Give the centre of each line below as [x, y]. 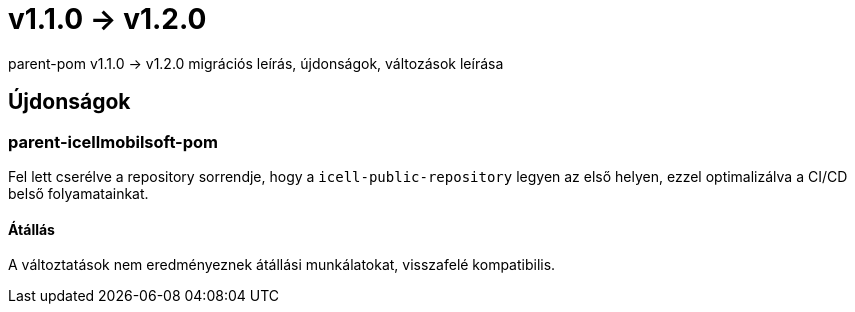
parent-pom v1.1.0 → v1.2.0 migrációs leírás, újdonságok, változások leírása [256, 63]
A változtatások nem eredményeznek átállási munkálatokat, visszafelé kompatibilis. [282, 265]
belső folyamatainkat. [78, 193]
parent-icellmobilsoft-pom [113, 141]
